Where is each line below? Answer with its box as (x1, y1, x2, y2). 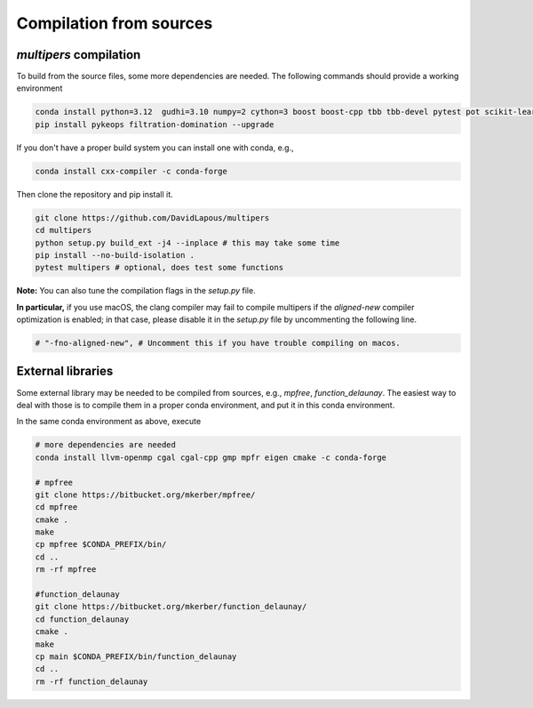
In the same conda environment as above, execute (16, 416, 202, 427)
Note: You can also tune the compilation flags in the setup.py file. (16, 286, 257, 296)
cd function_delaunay (35, 614, 130, 624)
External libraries (16, 364, 114, 379)
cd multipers (35, 225, 92, 236)
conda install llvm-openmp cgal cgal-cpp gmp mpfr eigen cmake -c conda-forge (35, 452, 386, 463)
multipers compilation (16, 47, 141, 62)
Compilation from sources (16, 13, 213, 33)
